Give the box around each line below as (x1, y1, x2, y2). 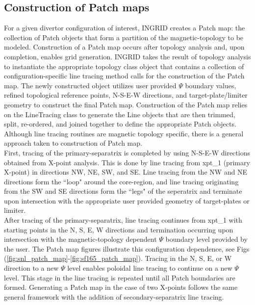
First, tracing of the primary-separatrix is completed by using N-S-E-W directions (4, 147, 250, 157)
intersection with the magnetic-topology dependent (4, 234, 157, 244)
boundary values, (185, 80, 236, 90)
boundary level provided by (165, 234, 248, 244)
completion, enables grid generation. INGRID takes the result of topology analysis (4, 51, 251, 61)
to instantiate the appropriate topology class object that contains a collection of (4, 61, 244, 71)
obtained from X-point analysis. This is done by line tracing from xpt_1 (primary (4, 157, 250, 167)
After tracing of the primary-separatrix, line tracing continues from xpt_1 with (4, 215, 242, 225)
